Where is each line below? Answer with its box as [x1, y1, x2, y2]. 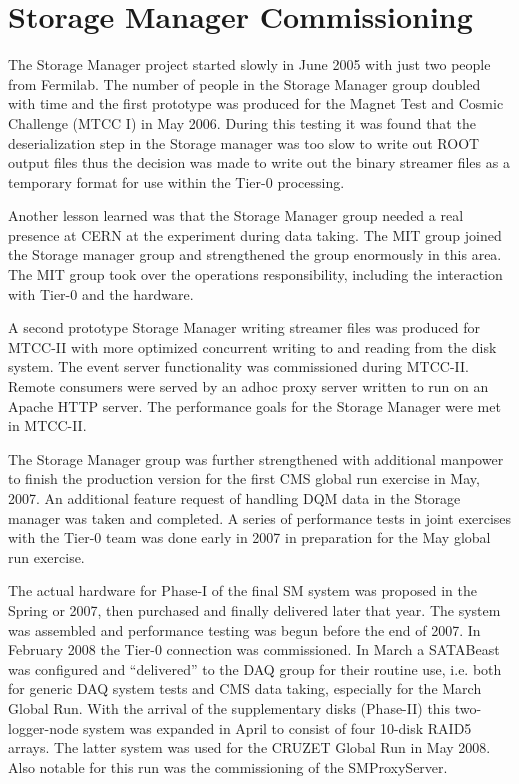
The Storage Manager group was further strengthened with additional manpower [8, 448, 504, 469]
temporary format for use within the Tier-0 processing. [8, 171, 345, 192]
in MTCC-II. [8, 415, 87, 436]
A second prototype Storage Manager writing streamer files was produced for [8, 317, 480, 338]
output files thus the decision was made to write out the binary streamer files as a [8, 152, 510, 173]
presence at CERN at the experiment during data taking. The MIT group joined [8, 224, 502, 245]
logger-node [8, 717, 79, 738]
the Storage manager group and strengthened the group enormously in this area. [8, 244, 502, 265]
